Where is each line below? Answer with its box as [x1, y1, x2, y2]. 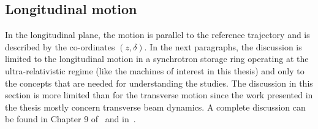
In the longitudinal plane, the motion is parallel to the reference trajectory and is [5, 28, 310, 41]
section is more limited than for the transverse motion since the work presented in [5, 88, 313, 101]
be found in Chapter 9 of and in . [5, 112, 136, 125]
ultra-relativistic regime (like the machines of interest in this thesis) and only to [5, 64, 305, 77]
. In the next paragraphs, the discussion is [144, 40, 302, 53]
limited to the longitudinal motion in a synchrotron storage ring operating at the [5, 52, 309, 65]
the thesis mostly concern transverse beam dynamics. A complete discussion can [5, 100, 306, 113]
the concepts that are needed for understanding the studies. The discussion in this [5, 76, 313, 89]
